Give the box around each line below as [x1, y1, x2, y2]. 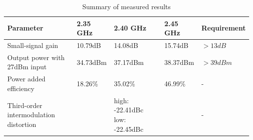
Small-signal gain [7, 40, 58, 50]
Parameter [7, 23, 43, 33]
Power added [7, 74, 46, 84]
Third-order [7, 100, 42, 110]
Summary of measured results [82, 1, 171, 11]
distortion [7, 119, 36, 129]
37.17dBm [114, 57, 144, 67]
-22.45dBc [114, 124, 144, 134]
